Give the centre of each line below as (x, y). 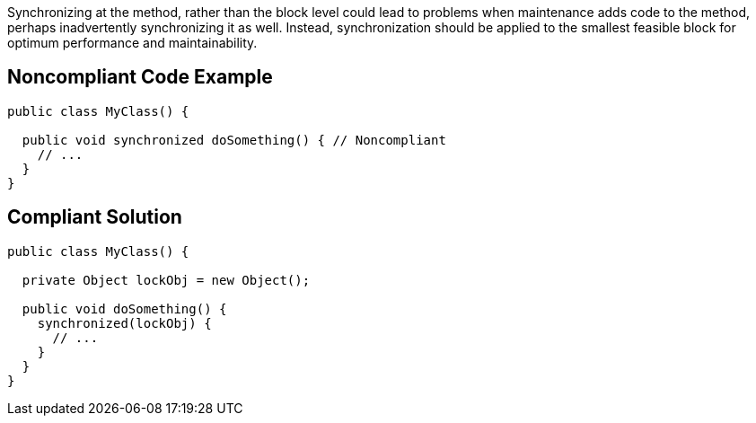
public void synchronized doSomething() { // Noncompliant (234, 140)
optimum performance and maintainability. (132, 43)
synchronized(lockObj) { (124, 323)
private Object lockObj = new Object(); (166, 280)
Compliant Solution (95, 217)
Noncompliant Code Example (140, 77)
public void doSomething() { (124, 308)
